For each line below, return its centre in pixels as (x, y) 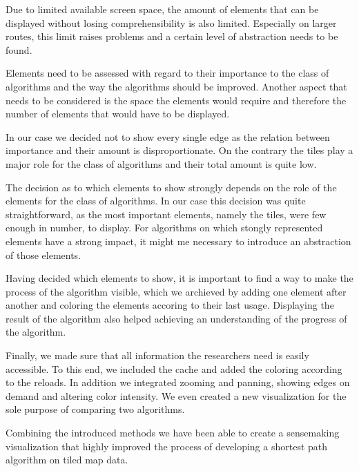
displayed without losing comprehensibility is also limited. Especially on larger (171, 22)
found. (19, 49)
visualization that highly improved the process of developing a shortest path (167, 446)
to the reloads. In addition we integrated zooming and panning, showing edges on (178, 382)
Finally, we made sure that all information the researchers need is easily (157, 355)
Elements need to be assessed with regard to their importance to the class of (167, 73)
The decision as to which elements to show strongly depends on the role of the (171, 187)
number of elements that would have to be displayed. (118, 114)
